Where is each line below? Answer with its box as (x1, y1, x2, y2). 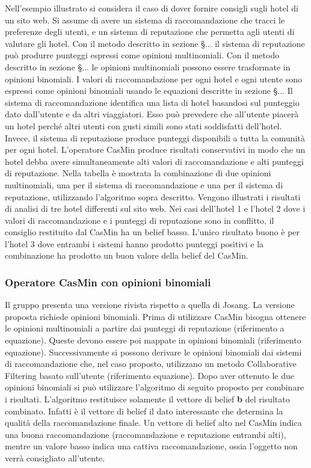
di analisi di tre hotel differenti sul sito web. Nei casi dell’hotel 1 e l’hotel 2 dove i (5, 202, 306, 215)
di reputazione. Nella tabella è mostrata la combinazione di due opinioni (5, 167, 271, 179)
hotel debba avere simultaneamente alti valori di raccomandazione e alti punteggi (5, 155, 304, 167)
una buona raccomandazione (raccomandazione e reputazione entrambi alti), (5, 428, 286, 440)
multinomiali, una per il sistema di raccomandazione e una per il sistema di (5, 178, 283, 191)
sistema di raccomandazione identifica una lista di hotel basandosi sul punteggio (5, 96, 300, 108)
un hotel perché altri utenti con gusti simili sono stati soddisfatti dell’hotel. (5, 119, 282, 132)
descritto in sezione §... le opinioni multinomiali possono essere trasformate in (5, 60, 291, 73)
